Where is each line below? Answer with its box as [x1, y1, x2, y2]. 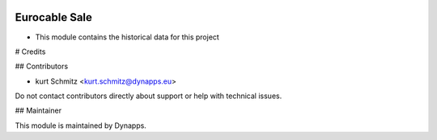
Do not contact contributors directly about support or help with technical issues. [15, 91, 282, 101]
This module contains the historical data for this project [35, 32, 220, 42]
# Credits [15, 47, 46, 56]
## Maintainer [15, 105, 62, 116]
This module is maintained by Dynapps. [15, 121, 147, 130]
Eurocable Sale [15, 10, 93, 24]
